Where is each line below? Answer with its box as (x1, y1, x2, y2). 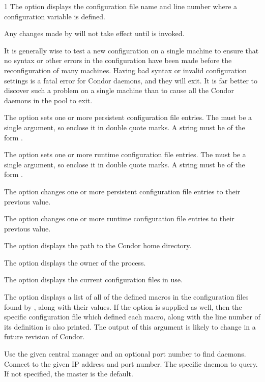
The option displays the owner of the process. (4, 257, 146, 268)
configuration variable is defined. (4, 11, 105, 21)
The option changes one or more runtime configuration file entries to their (4, 213, 234, 224)
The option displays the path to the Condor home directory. (4, 240, 192, 251)
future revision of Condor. (4, 331, 85, 342)
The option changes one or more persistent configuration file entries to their (4, 186, 241, 196)
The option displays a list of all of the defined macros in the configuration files (4, 291, 249, 302)
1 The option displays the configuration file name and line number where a (4, 1, 238, 11)
